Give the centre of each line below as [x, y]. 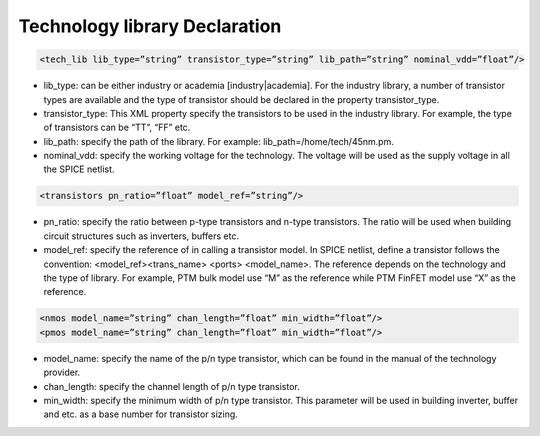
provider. [62, 372]
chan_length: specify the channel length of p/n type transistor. [171, 386]
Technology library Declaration [150, 26]
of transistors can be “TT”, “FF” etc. [117, 127]
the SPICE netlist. [79, 169]
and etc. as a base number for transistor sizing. [141, 414]
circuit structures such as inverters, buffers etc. [141, 236]
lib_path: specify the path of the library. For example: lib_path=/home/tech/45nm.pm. [218, 141]
